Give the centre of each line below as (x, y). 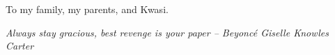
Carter (20, 46)
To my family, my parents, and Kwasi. (87, 9)
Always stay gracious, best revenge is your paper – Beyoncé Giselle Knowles (167, 32)
